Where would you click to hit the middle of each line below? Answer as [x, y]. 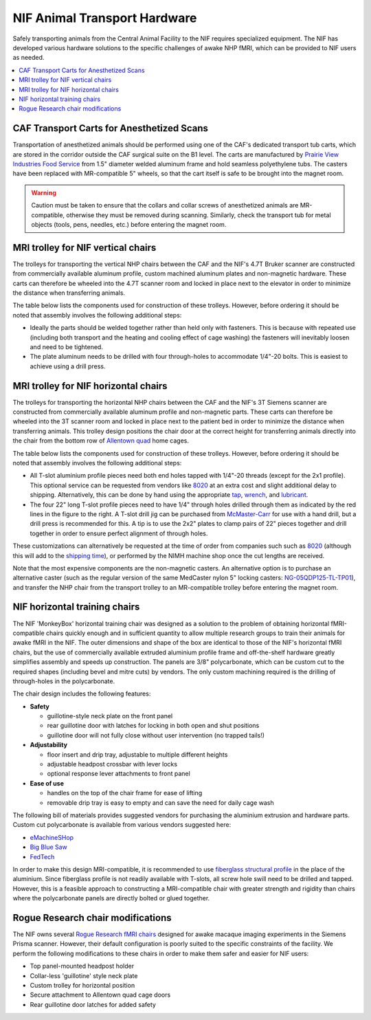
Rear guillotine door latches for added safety [93, 1004]
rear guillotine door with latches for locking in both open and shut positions [153, 726]
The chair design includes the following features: [82, 694]
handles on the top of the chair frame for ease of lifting [125, 793]
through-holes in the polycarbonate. [64, 681]
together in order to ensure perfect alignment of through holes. [119, 533]
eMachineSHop [52, 837]
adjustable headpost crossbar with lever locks [112, 764]
